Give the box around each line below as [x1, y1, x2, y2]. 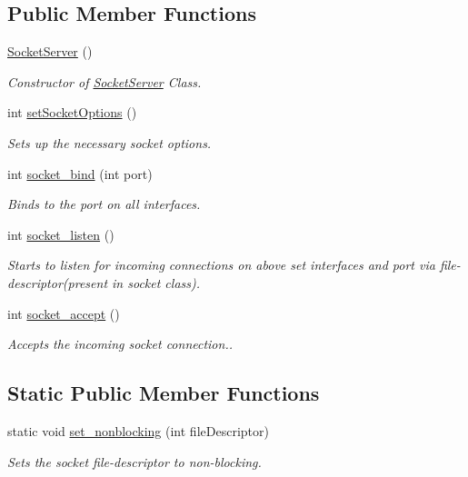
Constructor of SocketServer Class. [7, 72, 202, 91]
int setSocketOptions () [7, 103, 137, 122]
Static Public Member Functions [7, 379, 320, 407]
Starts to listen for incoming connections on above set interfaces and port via [7, 255, 435, 274]
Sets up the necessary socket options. [7, 133, 212, 152]
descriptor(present [7, 273, 108, 292]
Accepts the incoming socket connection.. [7, 334, 233, 353]
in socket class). [112, 273, 201, 292]
